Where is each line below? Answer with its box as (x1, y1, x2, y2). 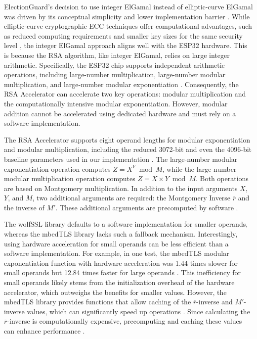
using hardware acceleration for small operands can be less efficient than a (4, 238, 229, 248)
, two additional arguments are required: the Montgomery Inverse (32, 193, 231, 203)
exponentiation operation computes (4, 163, 111, 174)
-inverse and (196, 296, 233, 307)
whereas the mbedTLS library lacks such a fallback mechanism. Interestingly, (4, 229, 238, 239)
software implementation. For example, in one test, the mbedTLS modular (4, 248, 229, 258)
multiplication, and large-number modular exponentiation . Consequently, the (4, 79, 239, 89)
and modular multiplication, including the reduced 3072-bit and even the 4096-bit (4, 144, 252, 154)
